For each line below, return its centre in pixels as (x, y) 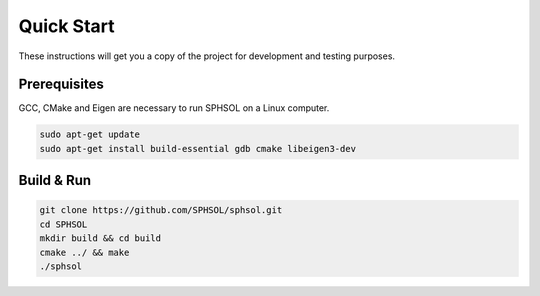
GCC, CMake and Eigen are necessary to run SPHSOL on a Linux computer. (174, 108)
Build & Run (55, 180)
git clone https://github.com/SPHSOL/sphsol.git (161, 210)
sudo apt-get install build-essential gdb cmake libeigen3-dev (198, 148)
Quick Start (66, 26)
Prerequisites (61, 84)
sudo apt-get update (89, 134)
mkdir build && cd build (100, 238)
